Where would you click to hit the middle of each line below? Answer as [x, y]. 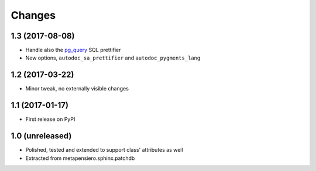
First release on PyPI [50, 119]
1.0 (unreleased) [41, 136]
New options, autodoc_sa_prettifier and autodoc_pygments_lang [113, 58]
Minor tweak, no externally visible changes [77, 89]
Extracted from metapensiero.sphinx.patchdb [80, 158]
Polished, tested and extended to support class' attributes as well [104, 150]
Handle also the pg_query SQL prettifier [73, 50]
